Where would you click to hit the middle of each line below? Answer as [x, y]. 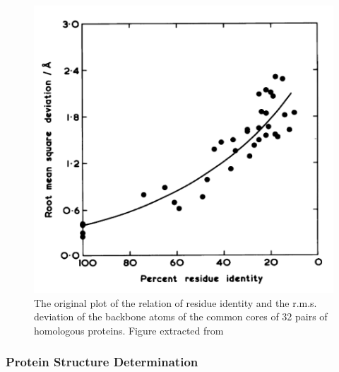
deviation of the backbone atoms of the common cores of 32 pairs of [181, 316]
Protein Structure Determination [102, 362]
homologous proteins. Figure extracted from [129, 330]
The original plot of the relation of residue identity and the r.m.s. [176, 302]
